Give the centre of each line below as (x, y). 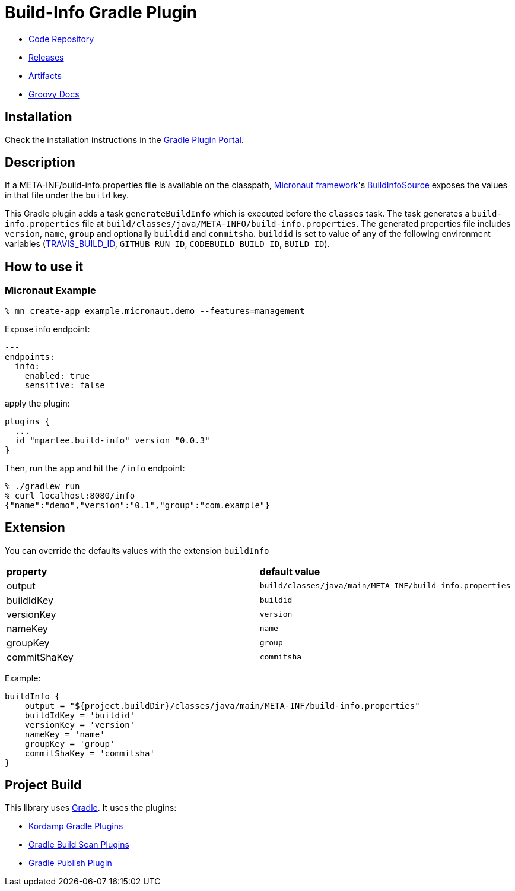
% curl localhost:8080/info (70, 495)
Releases (46, 57)
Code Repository (61, 39)
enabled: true (57, 375)
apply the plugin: (37, 403)
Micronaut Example (50, 291)
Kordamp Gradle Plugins (76, 826)
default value (290, 571)
